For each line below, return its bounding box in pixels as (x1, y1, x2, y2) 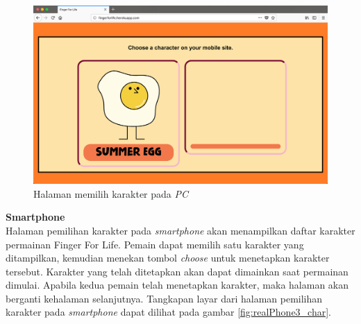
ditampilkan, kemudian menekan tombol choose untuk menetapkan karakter (6, 250, 330, 265)
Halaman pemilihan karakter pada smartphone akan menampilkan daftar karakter (6, 223, 355, 237)
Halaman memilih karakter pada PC (33, 186, 189, 201)
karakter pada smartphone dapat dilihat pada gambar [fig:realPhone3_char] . (6, 305, 332, 319)
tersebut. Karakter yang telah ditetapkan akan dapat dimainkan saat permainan (6, 264, 349, 278)
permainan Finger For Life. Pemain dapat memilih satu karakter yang (6, 237, 304, 251)
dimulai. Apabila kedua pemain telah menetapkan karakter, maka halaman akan (6, 278, 349, 292)
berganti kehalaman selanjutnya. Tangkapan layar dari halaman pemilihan (6, 291, 323, 305)
